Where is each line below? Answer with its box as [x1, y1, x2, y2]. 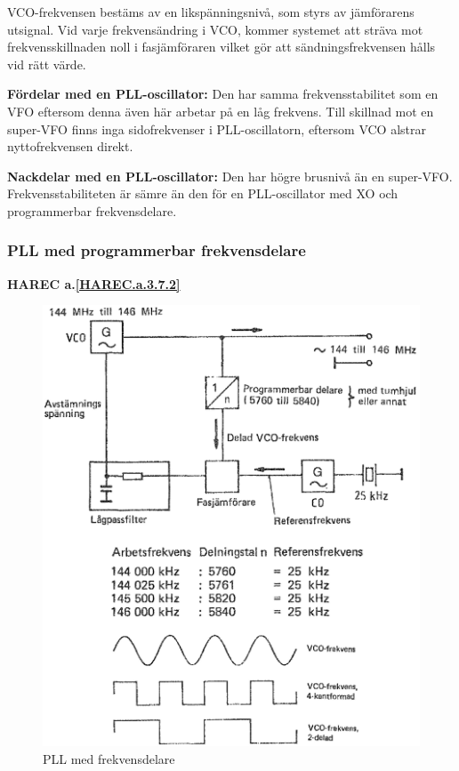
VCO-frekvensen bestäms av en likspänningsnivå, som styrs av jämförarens [7, 3, 415, 20]
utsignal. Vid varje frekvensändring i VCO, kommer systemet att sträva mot [7, 20, 423, 38]
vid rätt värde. [7, 54, 86, 73]
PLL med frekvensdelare [43, 749, 175, 767]
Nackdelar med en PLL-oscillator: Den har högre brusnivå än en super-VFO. [7, 166, 453, 185]
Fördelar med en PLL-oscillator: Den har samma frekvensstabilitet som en [7, 84, 439, 103]
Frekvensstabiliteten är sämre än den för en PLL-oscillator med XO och [7, 184, 399, 203]
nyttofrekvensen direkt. [7, 137, 133, 156]
